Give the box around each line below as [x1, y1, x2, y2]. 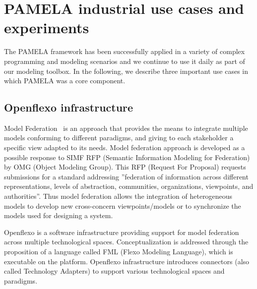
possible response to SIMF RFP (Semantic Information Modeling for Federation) [4, 152, 250, 162]
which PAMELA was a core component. [4, 75, 126, 86]
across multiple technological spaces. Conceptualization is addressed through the [4, 236, 249, 247]
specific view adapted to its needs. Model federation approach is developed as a [4, 142, 245, 153]
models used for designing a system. [4, 210, 113, 221]
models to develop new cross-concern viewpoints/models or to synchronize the [4, 200, 241, 211]
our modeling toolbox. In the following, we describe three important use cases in [4, 65, 249, 76]
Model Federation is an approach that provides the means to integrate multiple [4, 122, 248, 133]
